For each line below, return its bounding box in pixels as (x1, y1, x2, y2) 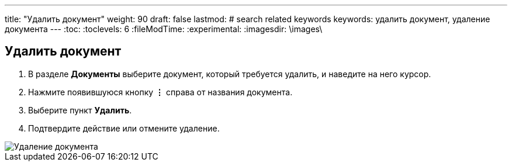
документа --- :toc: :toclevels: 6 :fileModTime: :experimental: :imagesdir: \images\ (5, 24, 323, 34)
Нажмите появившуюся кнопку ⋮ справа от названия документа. (28, 87, 293, 97)
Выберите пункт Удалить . (28, 105, 132, 115)
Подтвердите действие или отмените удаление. (28, 123, 220, 133)
